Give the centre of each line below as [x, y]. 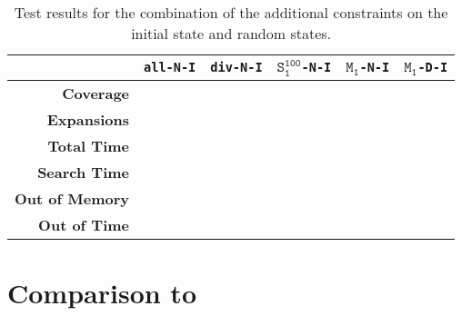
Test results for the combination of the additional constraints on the [231, 12]
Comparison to [102, 292]
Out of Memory [72, 198]
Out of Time [84, 224]
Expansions [88, 119]
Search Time [84, 172]
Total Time [89, 145]
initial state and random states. [231, 33]
